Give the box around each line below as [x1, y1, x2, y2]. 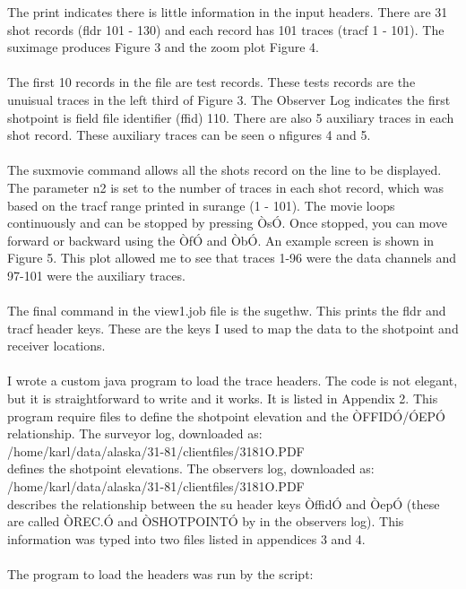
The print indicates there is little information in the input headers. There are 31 [7, 3, 448, 21]
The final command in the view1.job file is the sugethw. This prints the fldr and [7, 301, 446, 320]
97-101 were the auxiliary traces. [7, 265, 186, 284]
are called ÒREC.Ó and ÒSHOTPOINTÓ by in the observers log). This [7, 512, 404, 531]
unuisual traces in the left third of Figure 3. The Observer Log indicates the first [7, 90, 451, 108]
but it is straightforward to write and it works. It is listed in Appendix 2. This [7, 389, 438, 408]
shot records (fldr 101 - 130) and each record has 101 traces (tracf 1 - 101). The [7, 20, 444, 39]
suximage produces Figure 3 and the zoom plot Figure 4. [7, 38, 319, 56]
